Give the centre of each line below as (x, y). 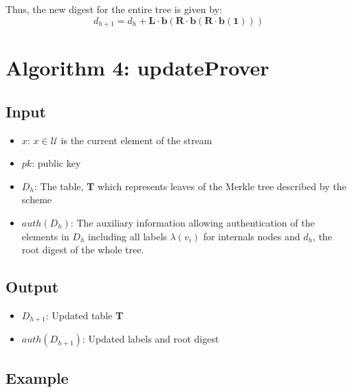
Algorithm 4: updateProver (137, 68)
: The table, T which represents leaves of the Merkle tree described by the (190, 186)
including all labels (128, 236)
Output (32, 287)
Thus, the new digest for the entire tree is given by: (114, 9)
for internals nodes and (252, 236)
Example (37, 377)
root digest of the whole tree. (83, 250)
